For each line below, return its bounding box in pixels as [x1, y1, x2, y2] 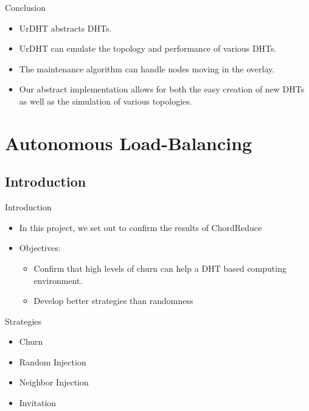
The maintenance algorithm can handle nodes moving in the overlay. [19, 62, 275, 75]
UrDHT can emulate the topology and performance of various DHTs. [19, 42, 277, 55]
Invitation [19, 396, 57, 409]
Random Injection [19, 355, 86, 368]
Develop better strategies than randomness [33, 294, 193, 307]
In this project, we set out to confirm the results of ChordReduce [19, 221, 262, 233]
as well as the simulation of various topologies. [19, 94, 192, 107]
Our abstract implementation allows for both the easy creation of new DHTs [19, 83, 305, 95]
